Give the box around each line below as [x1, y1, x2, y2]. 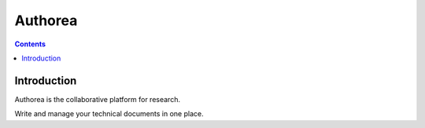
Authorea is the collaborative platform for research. [14, 94, 181, 104]
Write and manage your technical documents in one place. [14, 109, 204, 119]
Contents [14, 39, 46, 49]
